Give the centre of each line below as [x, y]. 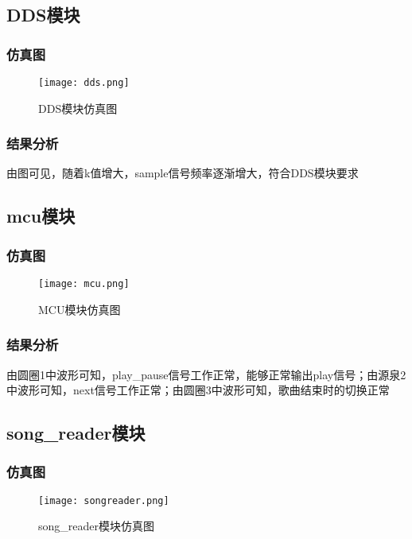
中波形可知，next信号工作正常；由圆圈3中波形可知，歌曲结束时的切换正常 [198, 390]
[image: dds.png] [84, 83]
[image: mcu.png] [84, 284]
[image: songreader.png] [104, 500]
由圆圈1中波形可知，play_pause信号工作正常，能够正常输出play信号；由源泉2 [206, 374]
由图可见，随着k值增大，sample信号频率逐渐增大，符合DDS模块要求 [183, 173]
